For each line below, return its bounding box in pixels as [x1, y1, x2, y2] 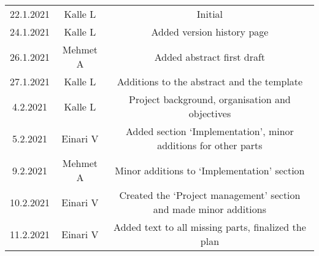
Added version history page [151, 25, 269, 39]
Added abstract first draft [154, 49, 266, 64]
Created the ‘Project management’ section [119, 188, 301, 202]
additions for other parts [157, 138, 263, 152]
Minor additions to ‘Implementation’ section [115, 163, 305, 177]
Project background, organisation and [129, 92, 291, 106]
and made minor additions [153, 202, 267, 216]
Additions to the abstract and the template [117, 74, 303, 88]
